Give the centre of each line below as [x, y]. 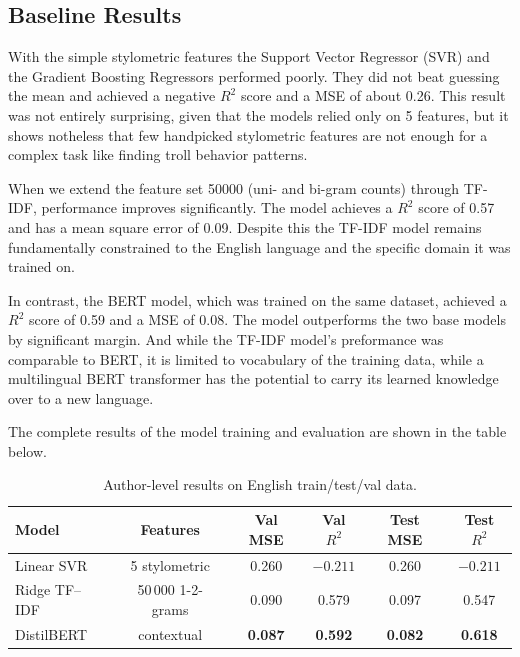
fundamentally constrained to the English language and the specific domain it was [259, 246]
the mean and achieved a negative [112, 95]
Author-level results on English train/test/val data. [260, 484]
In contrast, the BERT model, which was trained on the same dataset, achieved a [257, 299]
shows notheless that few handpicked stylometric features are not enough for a [248, 134]
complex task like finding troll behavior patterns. [158, 154]
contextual [170, 633]
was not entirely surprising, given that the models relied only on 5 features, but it [258, 114]
